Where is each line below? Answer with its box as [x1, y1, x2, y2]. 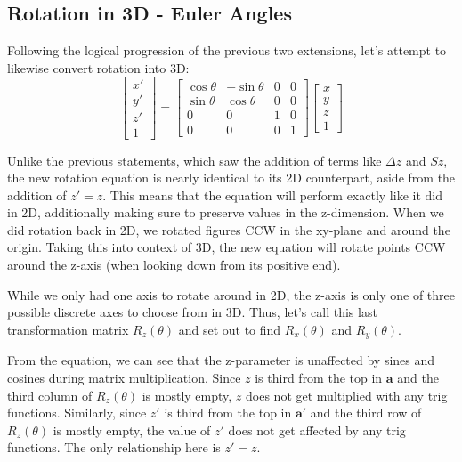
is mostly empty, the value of [53, 420, 211, 439]
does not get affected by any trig [228, 420, 406, 439]
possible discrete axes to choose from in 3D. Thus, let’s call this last [7, 303, 377, 321]
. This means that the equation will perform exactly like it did [102, 185, 442, 204]
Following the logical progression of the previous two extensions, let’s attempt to [7, 41, 447, 60]
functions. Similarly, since [7, 403, 147, 422]
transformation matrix [7, 320, 129, 338]
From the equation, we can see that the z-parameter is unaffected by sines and [7, 351, 435, 369]
